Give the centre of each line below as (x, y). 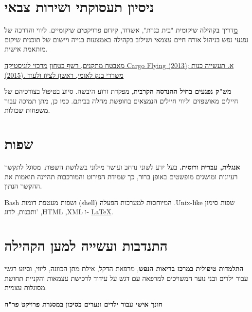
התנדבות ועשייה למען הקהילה (86, 245)
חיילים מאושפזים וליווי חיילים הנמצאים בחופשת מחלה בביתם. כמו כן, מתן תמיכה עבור (121, 100)
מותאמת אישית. (26, 49)
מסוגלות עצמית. (26, 287)
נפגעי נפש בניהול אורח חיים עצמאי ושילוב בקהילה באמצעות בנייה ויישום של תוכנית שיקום (126, 39)
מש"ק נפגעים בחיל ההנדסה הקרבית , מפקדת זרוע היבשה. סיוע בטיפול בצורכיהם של (118, 91)
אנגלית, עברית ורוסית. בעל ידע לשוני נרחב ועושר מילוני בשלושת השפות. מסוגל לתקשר (122, 167)
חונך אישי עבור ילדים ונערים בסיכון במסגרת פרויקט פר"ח (83, 303)
